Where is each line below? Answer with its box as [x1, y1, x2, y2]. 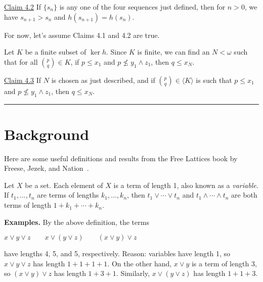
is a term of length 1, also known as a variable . [113, 179, 258, 190]
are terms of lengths [37, 190, 99, 200]
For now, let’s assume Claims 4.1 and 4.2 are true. [4, 29, 160, 40]
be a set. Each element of [25, 179, 103, 190]
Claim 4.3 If [4, 74, 41, 85]
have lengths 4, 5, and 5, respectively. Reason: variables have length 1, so [4, 248, 231, 259]
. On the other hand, [107, 258, 172, 268]
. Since [106, 46, 127, 57]
